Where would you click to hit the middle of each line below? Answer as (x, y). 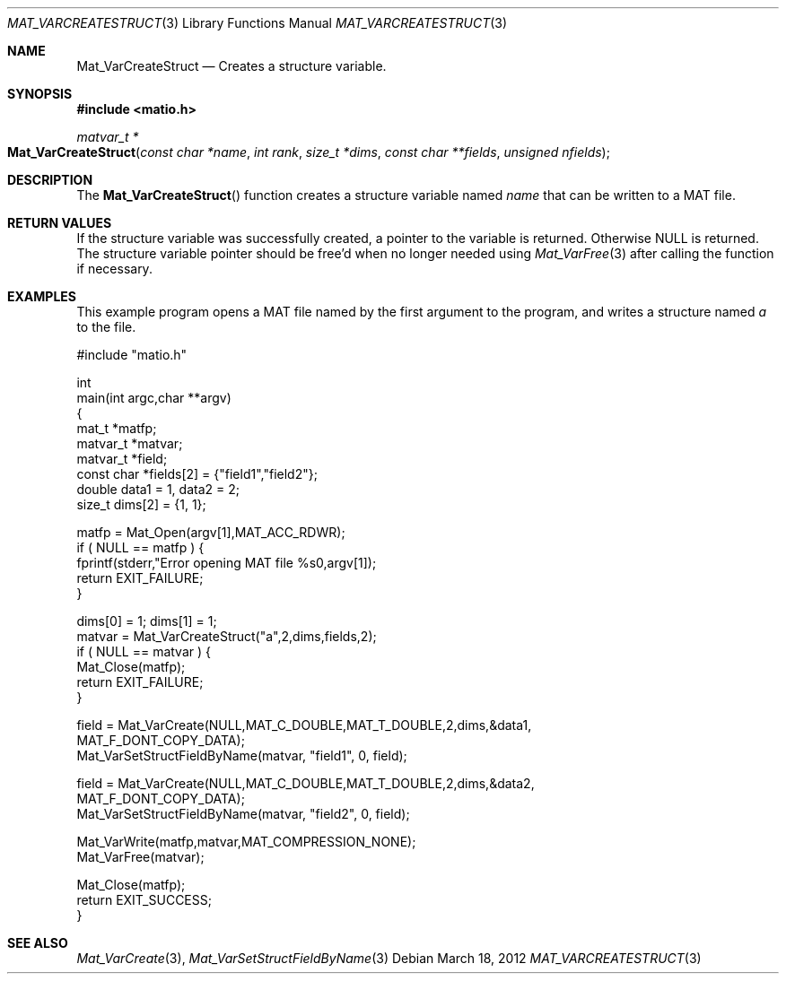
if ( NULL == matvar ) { (144, 651)
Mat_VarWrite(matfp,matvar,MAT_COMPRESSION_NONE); (246, 842)
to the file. (106, 327)
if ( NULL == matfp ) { (140, 547)
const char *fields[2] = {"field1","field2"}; (197, 474)
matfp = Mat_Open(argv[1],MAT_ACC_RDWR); (211, 532)
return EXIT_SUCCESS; (144, 900)
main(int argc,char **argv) (154, 398)
